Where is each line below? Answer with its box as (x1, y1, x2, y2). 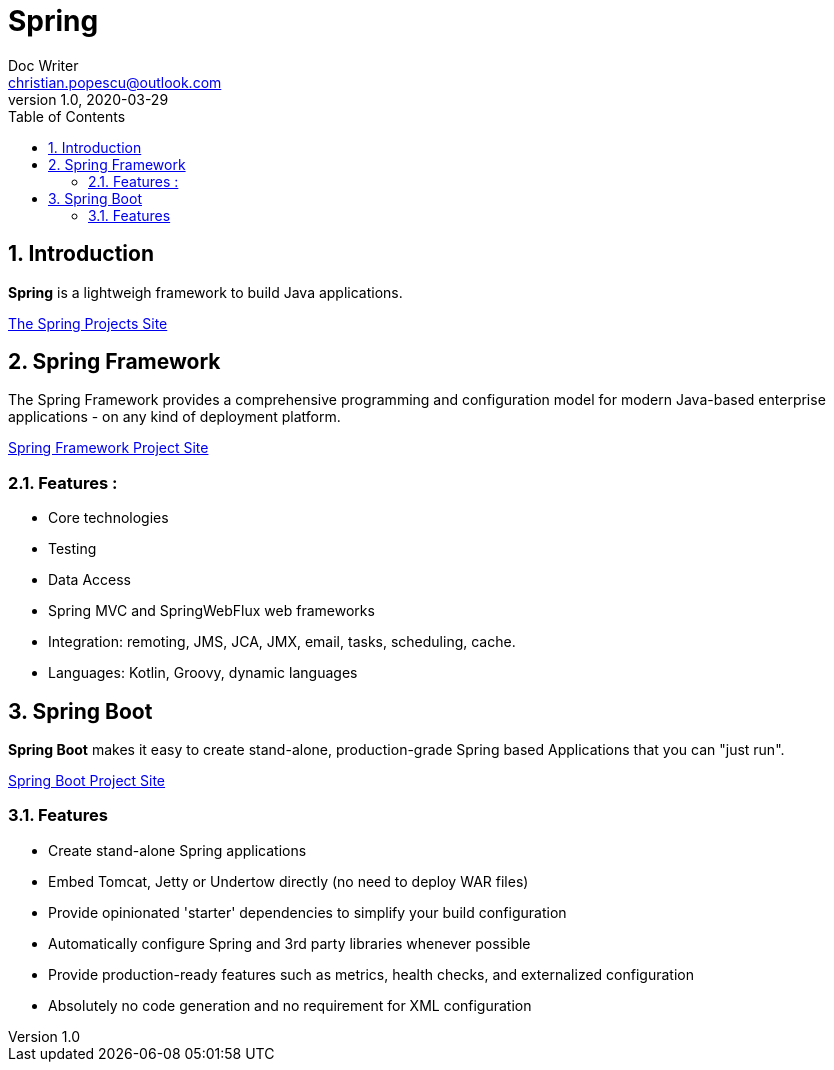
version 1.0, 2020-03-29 (8, 90, 169, 108)
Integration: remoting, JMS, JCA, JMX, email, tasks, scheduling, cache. (48, 633, 516, 651)
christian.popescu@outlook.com (8, 73, 222, 91)
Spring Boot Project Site (8, 772, 166, 790)
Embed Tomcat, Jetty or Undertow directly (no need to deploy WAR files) (48, 872, 529, 890)
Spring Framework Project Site (8, 439, 209, 457)
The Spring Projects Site (8, 314, 168, 332)
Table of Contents (8, 107, 126, 125)
